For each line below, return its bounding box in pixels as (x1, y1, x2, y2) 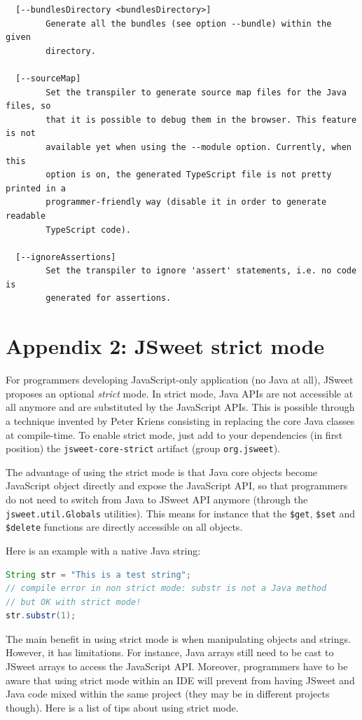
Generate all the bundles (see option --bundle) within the (46, 18, 332, 29)
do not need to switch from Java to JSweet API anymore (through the (6, 492, 308, 506)
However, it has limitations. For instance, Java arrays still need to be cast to (6, 645, 334, 660)
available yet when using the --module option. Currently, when (46, 142, 351, 152)
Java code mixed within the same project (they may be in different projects (6, 686, 330, 701)
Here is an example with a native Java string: (6, 543, 201, 557)
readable (6, 210, 46, 221)
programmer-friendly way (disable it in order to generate (46, 197, 327, 208)
